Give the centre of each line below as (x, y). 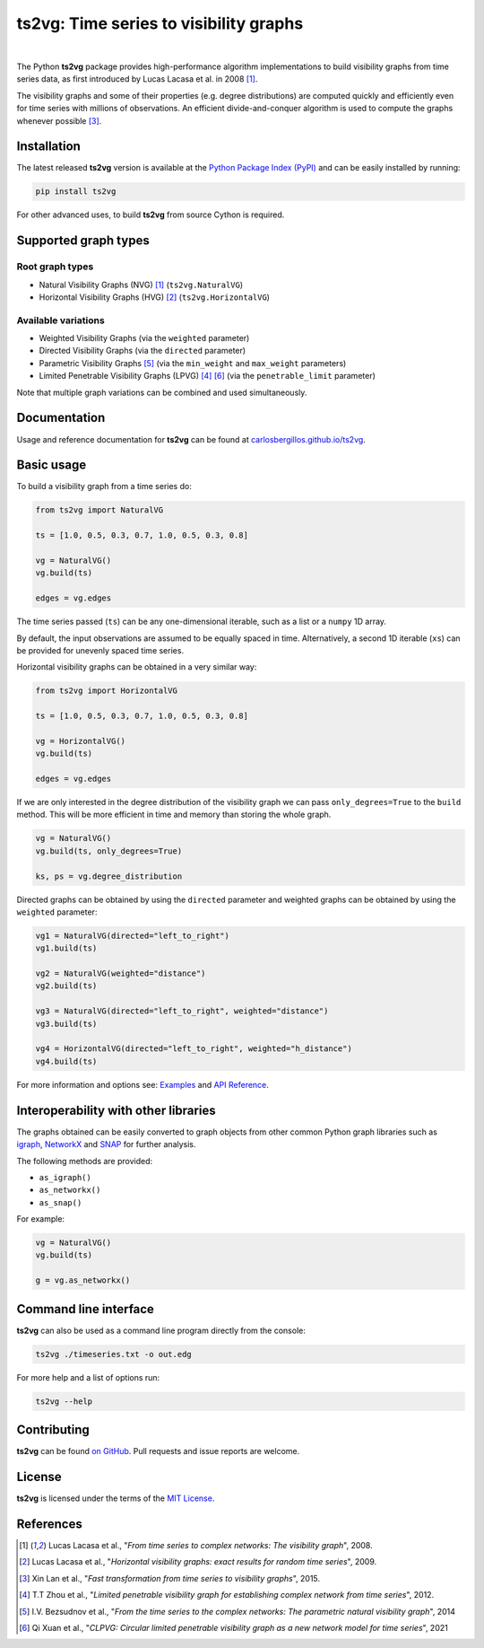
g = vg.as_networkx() (83, 1280)
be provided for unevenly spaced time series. (100, 650)
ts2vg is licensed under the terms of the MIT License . (116, 1498)
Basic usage (52, 465)
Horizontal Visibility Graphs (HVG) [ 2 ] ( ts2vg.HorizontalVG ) (155, 297)
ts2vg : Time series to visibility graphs (160, 23)
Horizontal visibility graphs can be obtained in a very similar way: (137, 667)
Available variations (60, 320)
